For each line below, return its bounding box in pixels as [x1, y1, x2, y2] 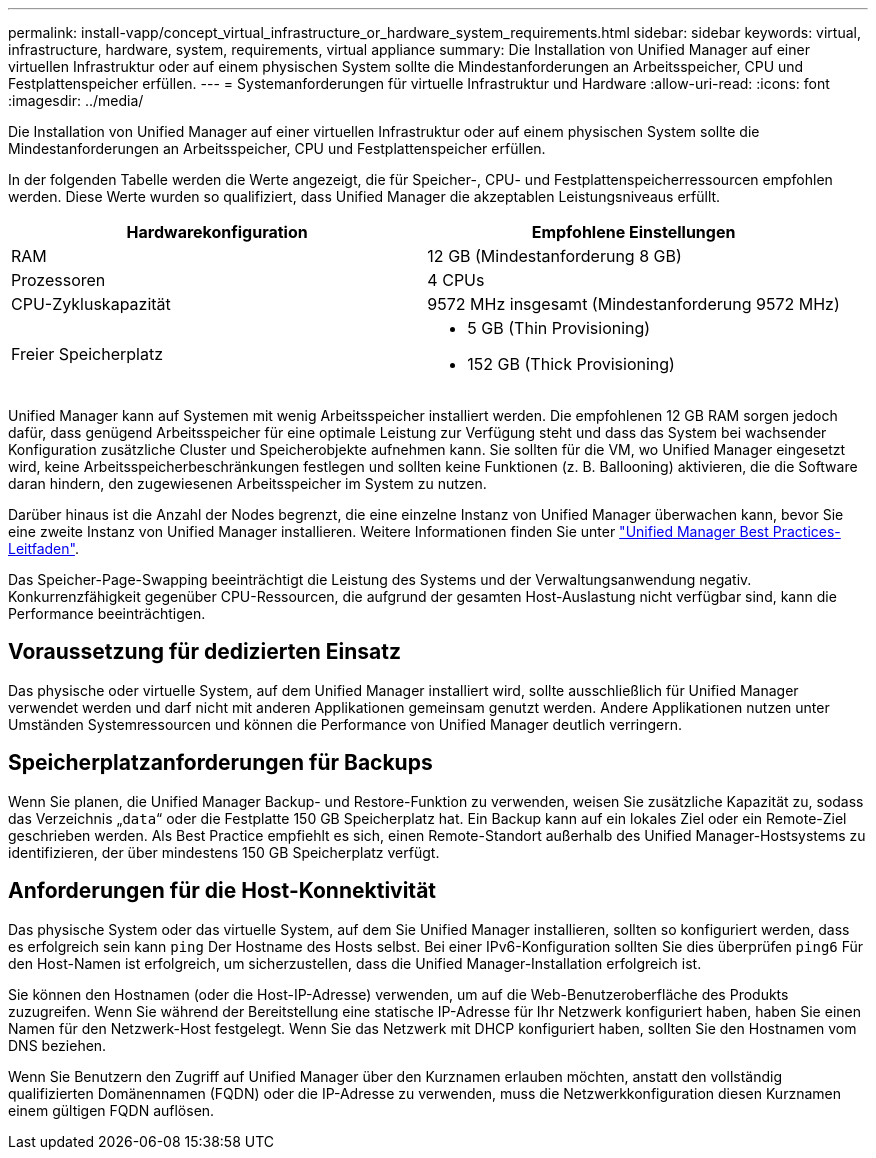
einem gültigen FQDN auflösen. [8, 1101, 215, 1119]
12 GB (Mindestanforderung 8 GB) [427, 246, 682, 266]
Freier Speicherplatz [11, 344, 163, 364]
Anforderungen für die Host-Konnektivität [8, 878, 437, 904]
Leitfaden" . [8, 540, 79, 557]
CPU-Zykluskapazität [11, 294, 171, 314]
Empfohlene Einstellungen [531, 222, 736, 242]
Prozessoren [11, 270, 106, 290]
